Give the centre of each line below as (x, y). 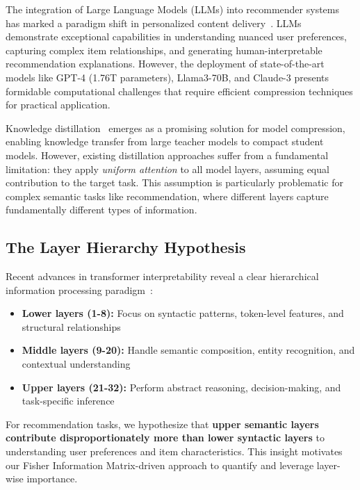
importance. (52, 479)
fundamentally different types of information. (101, 210)
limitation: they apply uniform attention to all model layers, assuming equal (167, 169)
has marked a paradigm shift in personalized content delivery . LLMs (154, 23)
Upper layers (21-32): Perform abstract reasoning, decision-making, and (181, 387)
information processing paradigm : (79, 289)
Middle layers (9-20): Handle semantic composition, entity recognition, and (188, 350)
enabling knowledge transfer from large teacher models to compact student (165, 141)
